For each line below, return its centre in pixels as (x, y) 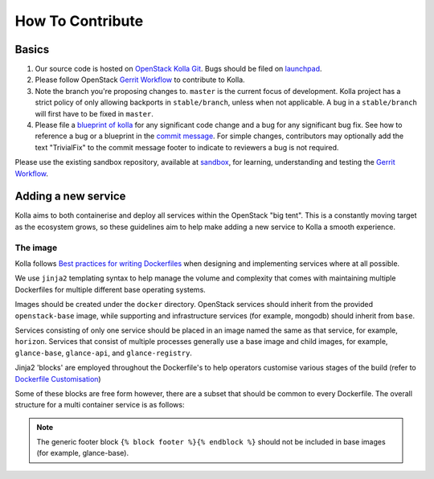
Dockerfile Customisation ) (58, 379)
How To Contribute (79, 21)
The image (36, 248)
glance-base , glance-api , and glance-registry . (104, 353)
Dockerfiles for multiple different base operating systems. (111, 289)
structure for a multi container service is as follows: (100, 405)
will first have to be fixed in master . (94, 113)
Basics (32, 49)
